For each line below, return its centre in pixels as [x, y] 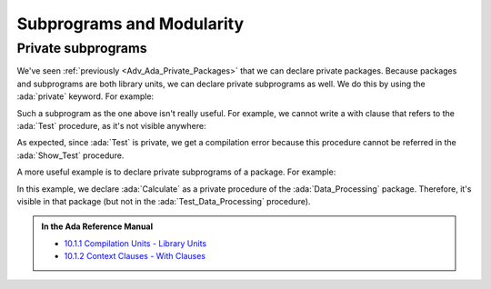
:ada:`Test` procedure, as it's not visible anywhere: [111, 125]
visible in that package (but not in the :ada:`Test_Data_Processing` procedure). [164, 201]
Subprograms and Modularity [130, 24]
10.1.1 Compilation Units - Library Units [135, 243]
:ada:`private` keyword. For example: [85, 96]
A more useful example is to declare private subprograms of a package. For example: [176, 172]
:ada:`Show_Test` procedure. [70, 155]
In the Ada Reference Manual [97, 226]
